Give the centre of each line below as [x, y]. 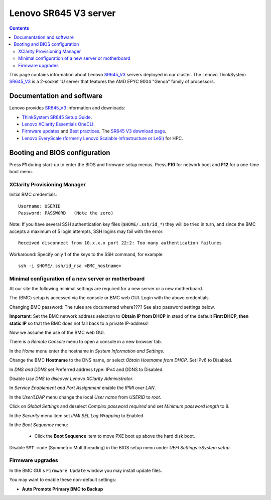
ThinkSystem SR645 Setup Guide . [57, 117]
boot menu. [21, 172]
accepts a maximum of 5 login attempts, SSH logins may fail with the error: [87, 231]
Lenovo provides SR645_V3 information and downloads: [67, 108]
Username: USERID [39, 206]
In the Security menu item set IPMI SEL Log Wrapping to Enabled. [77, 415]
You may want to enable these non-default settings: [63, 480]
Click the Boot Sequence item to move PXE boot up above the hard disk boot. [115, 436]
